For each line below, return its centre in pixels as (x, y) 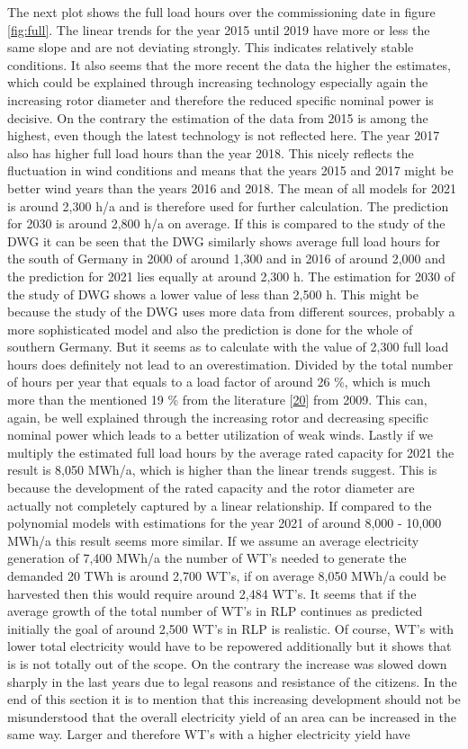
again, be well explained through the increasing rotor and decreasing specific (218, 417)
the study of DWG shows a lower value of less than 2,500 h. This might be (213, 294)
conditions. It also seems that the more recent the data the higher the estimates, (229, 64)
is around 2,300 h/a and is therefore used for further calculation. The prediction (228, 205)
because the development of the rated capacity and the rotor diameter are (211, 488)
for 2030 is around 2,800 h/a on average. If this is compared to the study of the (226, 223)
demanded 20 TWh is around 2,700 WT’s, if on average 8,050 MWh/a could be (227, 575)
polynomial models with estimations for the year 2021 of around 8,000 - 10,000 (225, 523)
